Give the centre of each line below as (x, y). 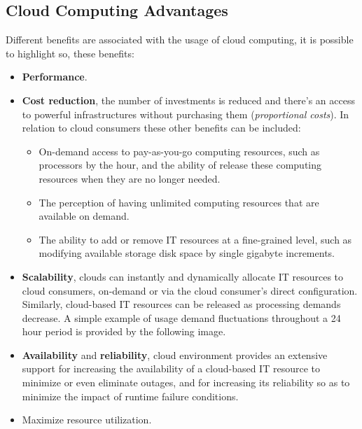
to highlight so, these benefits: (70, 53)
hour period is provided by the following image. (124, 331)
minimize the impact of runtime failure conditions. (130, 396)
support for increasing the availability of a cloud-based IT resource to (171, 368)
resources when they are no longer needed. (130, 178)
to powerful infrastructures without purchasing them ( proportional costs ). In (186, 114)
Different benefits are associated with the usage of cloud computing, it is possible (180, 40)
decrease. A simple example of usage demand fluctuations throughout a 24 (181, 317)
